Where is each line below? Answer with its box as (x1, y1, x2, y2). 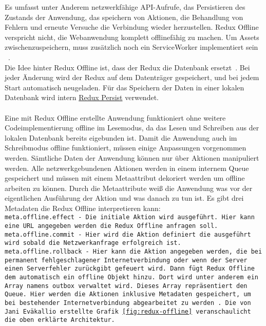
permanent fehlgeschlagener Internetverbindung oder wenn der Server (5, 256, 248, 264)
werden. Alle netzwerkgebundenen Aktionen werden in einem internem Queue (5, 162, 249, 173)
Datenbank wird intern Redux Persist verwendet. (5, 92, 159, 103)
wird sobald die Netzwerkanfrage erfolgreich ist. (5, 239, 181, 247)
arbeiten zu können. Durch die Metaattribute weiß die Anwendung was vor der (5, 182, 253, 193)
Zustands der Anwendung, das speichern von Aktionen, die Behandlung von (5, 11, 243, 22)
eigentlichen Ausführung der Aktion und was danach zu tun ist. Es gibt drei (5, 193, 244, 203)
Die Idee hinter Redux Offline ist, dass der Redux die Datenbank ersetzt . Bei (5, 62, 250, 72)
